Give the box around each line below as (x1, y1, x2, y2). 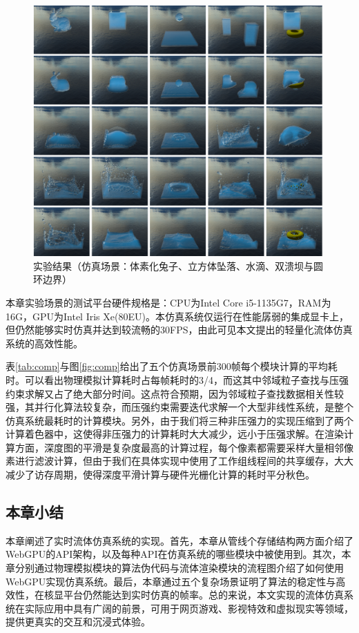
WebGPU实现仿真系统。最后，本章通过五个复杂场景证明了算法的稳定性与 (6, 574, 336, 588)
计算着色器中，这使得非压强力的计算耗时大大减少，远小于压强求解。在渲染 (6, 427, 344, 441)
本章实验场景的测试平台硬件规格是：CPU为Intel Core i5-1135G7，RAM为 (6, 295, 331, 309)
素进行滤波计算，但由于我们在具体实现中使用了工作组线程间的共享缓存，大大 (6, 454, 353, 468)
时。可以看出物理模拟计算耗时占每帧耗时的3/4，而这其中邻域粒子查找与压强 (6, 372, 349, 387)
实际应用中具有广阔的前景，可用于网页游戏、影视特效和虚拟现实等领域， (24, 601, 353, 615)
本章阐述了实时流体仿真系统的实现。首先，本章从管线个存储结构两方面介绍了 (6, 533, 353, 547)
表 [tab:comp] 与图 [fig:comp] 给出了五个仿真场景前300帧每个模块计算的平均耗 (6, 359, 338, 373)
